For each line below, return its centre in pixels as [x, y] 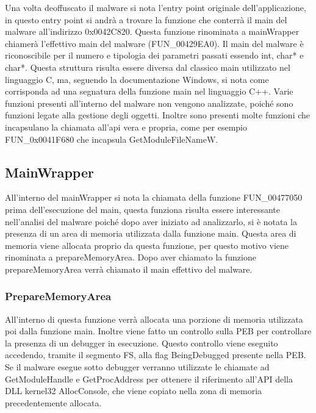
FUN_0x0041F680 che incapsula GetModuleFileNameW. [112, 139]
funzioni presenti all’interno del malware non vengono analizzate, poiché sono [149, 103]
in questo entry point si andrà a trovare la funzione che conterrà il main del [146, 19]
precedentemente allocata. [53, 402]
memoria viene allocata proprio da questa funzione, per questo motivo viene [147, 245]
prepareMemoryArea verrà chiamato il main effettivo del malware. [129, 269]
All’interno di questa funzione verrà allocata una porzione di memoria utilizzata [154, 319]
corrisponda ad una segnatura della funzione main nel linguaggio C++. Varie [149, 91]
